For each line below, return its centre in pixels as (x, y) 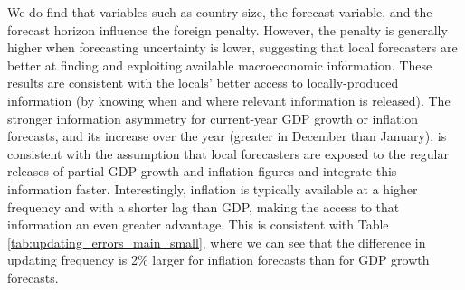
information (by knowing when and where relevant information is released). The (229, 100)
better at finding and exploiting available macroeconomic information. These (220, 65)
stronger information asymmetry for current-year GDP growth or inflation (213, 118)
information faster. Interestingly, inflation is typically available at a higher (213, 188)
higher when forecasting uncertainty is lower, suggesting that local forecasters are (232, 47)
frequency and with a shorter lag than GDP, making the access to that (204, 206)
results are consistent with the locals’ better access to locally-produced (203, 83)
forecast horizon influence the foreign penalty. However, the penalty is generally (228, 29)
